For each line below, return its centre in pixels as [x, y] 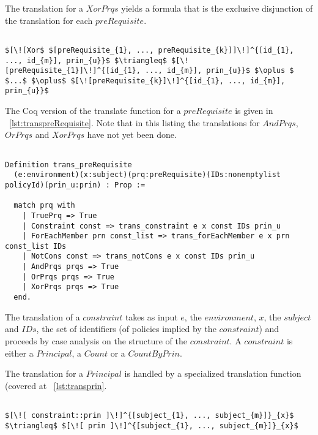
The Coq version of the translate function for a [93, 111]
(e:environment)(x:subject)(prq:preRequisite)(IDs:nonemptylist [147, 175]
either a [19, 353]
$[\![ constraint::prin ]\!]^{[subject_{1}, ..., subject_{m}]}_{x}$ [150, 415]
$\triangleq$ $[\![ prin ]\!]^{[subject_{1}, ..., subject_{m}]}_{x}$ [152, 426]
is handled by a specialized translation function [213, 373]
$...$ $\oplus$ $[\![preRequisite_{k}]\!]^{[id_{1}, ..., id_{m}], [145, 81]
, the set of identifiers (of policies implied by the [126, 329]
